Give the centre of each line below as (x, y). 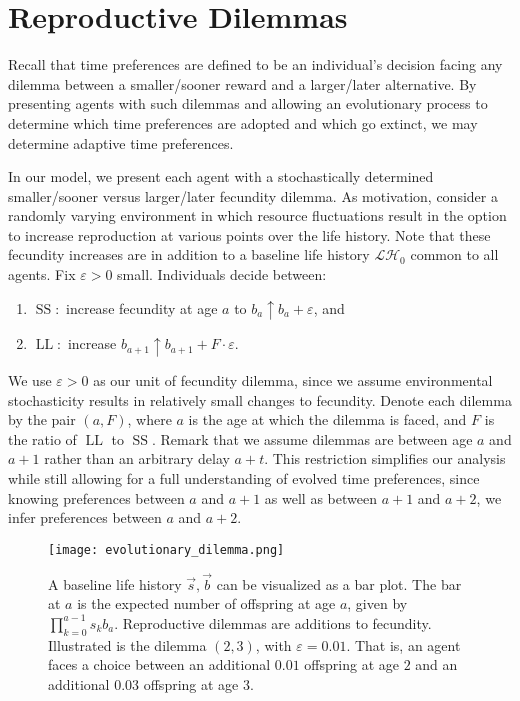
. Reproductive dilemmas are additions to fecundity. (273, 622)
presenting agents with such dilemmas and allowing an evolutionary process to (248, 103)
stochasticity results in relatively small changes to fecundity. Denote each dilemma (260, 399)
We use (30, 380)
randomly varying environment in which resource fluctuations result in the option (257, 215)
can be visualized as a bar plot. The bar (339, 583)
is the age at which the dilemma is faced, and (327, 419)
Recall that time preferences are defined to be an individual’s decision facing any (255, 64)
